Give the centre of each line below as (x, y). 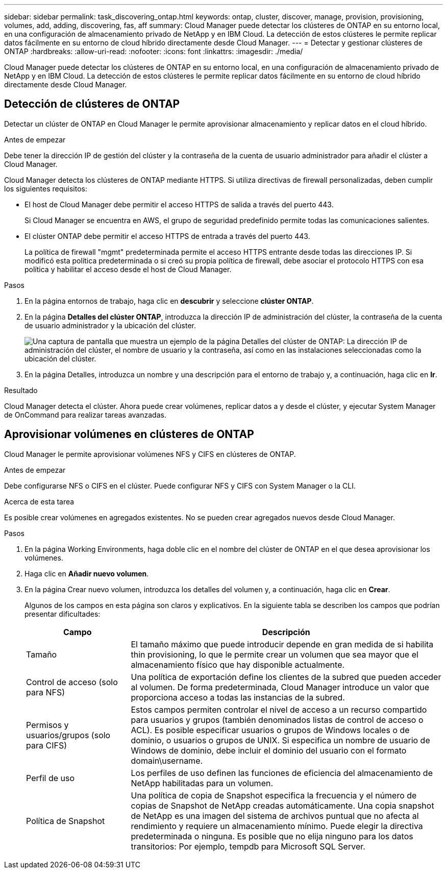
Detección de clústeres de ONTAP (92, 104)
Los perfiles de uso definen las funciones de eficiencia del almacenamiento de (282, 773)
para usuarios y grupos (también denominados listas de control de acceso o (277, 720)
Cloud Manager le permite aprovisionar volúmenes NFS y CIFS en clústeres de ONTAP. (150, 454)
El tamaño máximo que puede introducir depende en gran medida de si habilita (282, 644)
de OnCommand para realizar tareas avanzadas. (85, 415)
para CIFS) (46, 745)
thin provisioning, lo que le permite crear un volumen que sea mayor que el (275, 654)
